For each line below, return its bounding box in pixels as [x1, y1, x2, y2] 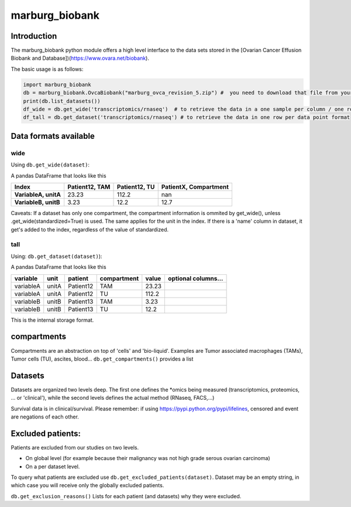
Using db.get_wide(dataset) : [11, 161, 90, 168]
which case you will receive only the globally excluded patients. [11, 482, 164, 489]
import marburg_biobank [23, 81, 92, 88]
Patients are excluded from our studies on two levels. [11, 444, 139, 451]
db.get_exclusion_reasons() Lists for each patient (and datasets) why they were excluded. [11, 492, 242, 499]
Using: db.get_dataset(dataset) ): [11, 253, 102, 260]
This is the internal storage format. [11, 317, 94, 324]
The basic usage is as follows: [11, 65, 84, 73]
